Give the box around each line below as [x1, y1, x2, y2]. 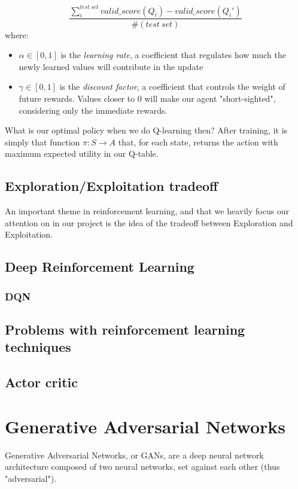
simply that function [5, 135, 80, 148]
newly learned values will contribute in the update [19, 60, 203, 72]
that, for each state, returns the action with [118, 135, 278, 148]
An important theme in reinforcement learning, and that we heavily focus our [5, 205, 290, 217]
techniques [5, 338, 71, 356]
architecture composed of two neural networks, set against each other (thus [5, 460, 280, 473]
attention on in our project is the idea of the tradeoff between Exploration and [5, 216, 293, 229]
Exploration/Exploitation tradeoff [5, 177, 218, 195]
